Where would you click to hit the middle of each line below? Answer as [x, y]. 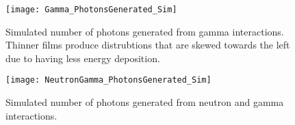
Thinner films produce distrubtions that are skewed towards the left [148, 45]
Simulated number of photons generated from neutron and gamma [145, 102]
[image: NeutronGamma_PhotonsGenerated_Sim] [108, 80]
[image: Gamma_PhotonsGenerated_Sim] [91, 10]
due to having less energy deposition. [83, 58]
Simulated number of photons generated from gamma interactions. [145, 31]
